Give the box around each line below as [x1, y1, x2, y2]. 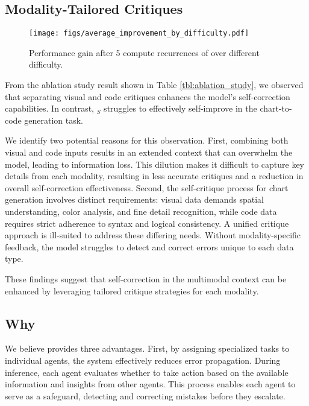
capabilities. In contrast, [5, 102, 94, 115]
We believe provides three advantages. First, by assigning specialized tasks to [5, 342, 290, 355]
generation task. [24, 113, 84, 126]
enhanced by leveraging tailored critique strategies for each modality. [5, 284, 259, 297]
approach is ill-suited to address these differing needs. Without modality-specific [5, 229, 301, 241]
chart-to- [260, 102, 292, 115]
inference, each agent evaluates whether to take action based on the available [5, 366, 289, 378]
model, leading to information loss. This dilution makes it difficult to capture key [5, 157, 305, 170]
